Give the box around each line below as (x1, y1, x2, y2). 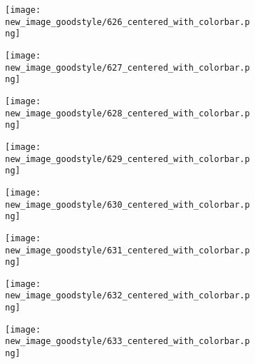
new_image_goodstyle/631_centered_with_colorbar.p (5, 245, 250, 256)
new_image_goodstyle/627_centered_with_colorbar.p (5, 62, 250, 73)
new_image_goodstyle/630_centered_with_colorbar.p (5, 199, 250, 210)
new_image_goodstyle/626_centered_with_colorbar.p (5, 16, 250, 27)
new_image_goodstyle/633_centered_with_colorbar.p (5, 336, 250, 347)
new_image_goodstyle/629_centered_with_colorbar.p (5, 153, 250, 164)
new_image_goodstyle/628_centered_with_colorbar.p (5, 108, 250, 118)
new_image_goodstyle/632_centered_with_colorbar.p (5, 290, 250, 301)
